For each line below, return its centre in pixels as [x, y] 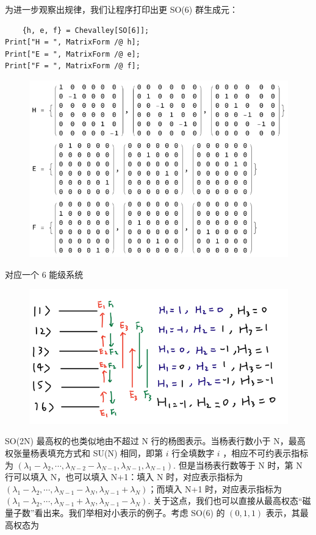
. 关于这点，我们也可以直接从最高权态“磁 [229, 501]
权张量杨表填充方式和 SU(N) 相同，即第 [84, 453]
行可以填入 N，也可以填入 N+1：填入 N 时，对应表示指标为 [124, 477]
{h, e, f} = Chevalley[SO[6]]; [86, 30]
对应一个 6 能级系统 [44, 274]
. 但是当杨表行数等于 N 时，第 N [238, 465]
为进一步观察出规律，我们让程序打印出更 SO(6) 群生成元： [121, 9]
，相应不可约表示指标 [266, 453]
